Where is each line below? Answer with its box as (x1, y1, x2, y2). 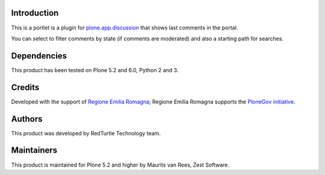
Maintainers (11, 145, 58, 156)
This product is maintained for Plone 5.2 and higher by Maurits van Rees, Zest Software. (11, 161, 230, 168)
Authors (11, 114, 43, 124)
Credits (11, 82, 40, 93)
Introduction (11, 8, 59, 18)
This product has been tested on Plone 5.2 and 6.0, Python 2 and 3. (11, 66, 179, 73)
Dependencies (11, 51, 67, 61)
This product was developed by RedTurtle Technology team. (11, 129, 161, 137)
